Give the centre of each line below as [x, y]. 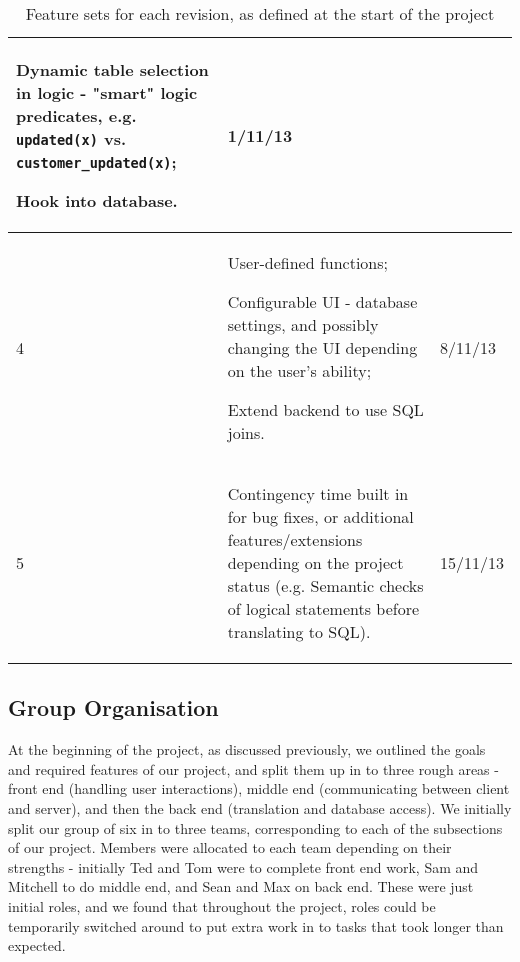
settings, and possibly [303, 324]
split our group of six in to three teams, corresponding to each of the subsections [255, 827]
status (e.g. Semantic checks [325, 585]
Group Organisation [113, 707]
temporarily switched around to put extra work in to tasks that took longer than [256, 925]
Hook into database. [97, 200]
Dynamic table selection [112, 69]
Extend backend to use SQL [325, 409]
